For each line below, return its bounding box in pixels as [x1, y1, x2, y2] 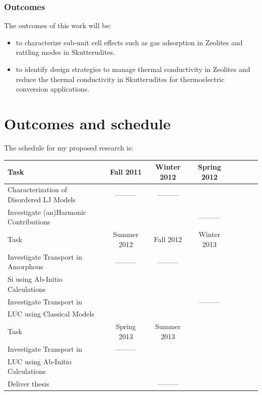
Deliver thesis [8, 378, 49, 389]
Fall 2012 [154, 234, 182, 245]
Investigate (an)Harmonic [8, 206, 87, 217]
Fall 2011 [110, 166, 142, 177]
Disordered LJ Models [8, 194, 76, 205]
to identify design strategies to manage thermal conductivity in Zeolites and [16, 64, 250, 74]
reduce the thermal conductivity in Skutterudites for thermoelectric [16, 73, 225, 84]
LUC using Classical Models [8, 308, 94, 319]
